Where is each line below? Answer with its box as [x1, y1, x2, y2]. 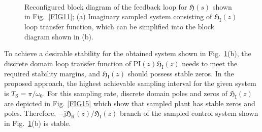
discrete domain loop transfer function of [4, 58, 131, 68]
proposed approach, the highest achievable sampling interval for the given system [4, 78, 256, 89]
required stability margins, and [4, 68, 100, 78]
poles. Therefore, [4, 108, 56, 118]
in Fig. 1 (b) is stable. [4, 118, 71, 128]
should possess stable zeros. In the [127, 68, 234, 78]
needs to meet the [182, 58, 238, 68]
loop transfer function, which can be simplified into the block [24, 21, 214, 31]
